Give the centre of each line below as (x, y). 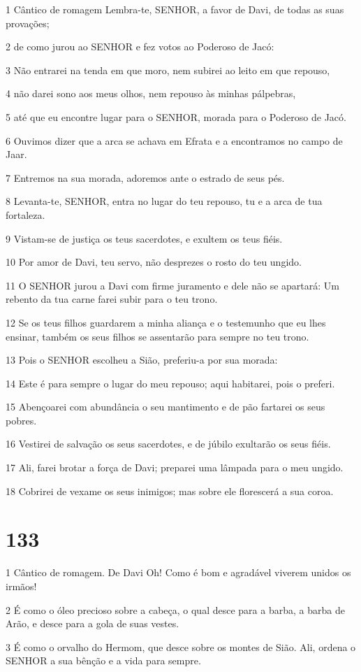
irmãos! (21, 586)
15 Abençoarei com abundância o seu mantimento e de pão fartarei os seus (165, 407)
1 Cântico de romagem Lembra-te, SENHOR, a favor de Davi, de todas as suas (175, 9)
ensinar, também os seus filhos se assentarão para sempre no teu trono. (157, 336)
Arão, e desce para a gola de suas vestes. (93, 623)
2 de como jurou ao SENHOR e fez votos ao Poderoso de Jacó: (140, 47)
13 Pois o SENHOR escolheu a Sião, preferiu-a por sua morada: (142, 360)
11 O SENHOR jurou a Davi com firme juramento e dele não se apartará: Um (173, 285)
